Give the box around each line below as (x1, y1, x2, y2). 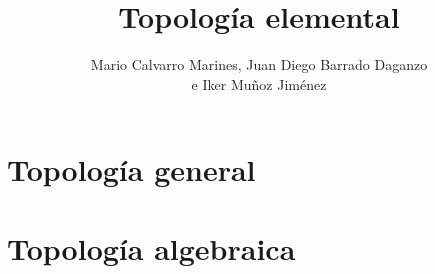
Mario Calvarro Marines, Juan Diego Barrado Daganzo (90, 54, 428, 75)
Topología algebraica (7, 227, 296, 268)
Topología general (7, 149, 256, 190)
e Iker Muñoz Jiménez (191, 73, 327, 94)
